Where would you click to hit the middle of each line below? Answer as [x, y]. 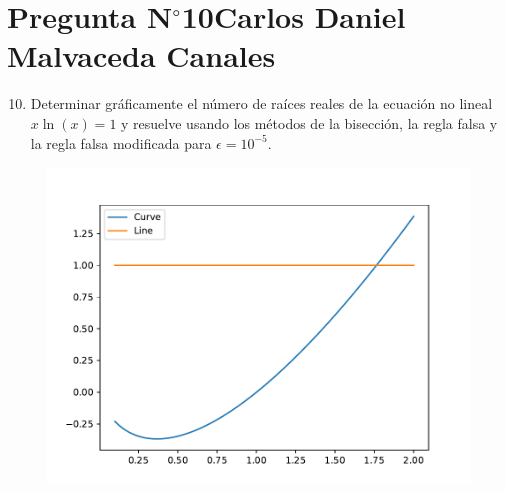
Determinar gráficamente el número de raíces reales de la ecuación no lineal [261, 103]
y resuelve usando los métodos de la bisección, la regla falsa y [309, 122]
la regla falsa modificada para [121, 142]
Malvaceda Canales [141, 55]
